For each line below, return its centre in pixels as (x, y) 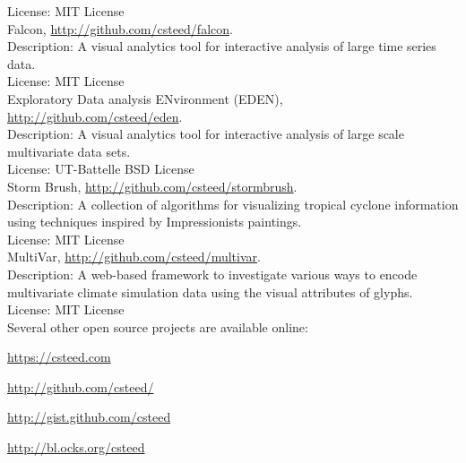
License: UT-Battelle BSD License (101, 169)
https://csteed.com (59, 357)
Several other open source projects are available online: (158, 326)
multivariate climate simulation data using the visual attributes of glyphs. (210, 292)
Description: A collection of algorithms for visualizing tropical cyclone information (233, 204)
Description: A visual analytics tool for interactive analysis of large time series (222, 46)
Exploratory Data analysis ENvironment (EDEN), (145, 98)
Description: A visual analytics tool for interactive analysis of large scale (206, 134)
